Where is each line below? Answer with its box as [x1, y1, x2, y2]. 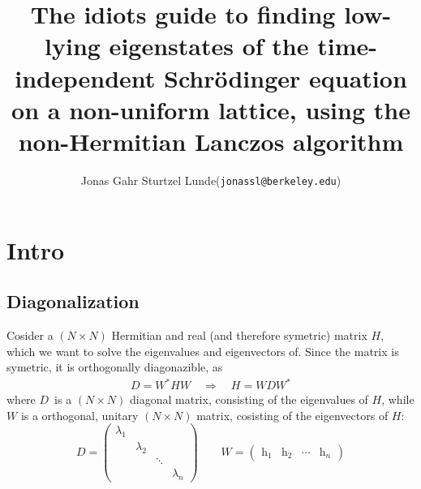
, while [381, 391, 415, 408]
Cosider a [6, 326, 54, 343]
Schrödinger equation [164, 61, 407, 94]
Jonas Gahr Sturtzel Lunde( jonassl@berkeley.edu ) [80, 171, 342, 188]
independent [15, 61, 156, 94]
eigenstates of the [109, 29, 309, 62]
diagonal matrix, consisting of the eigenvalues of [130, 391, 368, 408]
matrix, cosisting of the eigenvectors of [196, 406, 389, 423]
